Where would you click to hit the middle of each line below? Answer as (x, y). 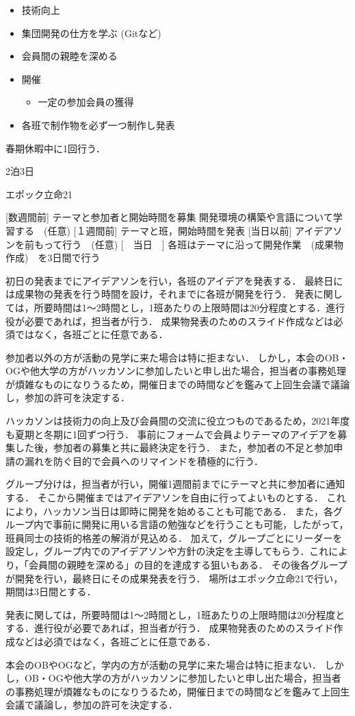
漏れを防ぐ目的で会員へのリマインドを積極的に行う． (144, 461)
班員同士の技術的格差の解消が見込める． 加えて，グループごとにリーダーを (174, 537)
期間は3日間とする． (51, 592)
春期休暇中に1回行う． (55, 148)
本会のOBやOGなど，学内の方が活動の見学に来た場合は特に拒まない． (163, 664)
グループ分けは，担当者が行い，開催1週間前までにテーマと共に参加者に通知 (175, 484)
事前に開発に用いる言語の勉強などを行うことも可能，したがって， (201, 524)
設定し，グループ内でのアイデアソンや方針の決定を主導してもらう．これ (167, 551)
